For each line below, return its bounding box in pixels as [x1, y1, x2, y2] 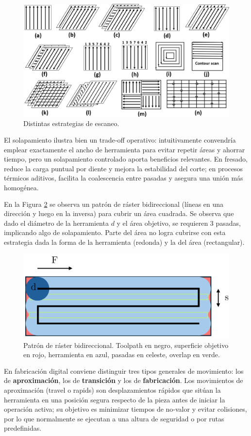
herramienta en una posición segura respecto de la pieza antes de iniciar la [4, 394, 225, 404]
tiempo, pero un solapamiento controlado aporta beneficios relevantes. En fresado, [4, 154, 248, 164]
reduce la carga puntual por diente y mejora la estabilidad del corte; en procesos [4, 163, 243, 173]
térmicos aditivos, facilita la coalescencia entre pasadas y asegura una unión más [4, 173, 243, 183]
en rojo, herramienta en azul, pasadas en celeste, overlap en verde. [23, 349, 220, 360]
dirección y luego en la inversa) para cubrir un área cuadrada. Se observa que [4, 208, 234, 218]
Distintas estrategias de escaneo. [23, 118, 119, 128]
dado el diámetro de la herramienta [4, 218, 109, 228]
